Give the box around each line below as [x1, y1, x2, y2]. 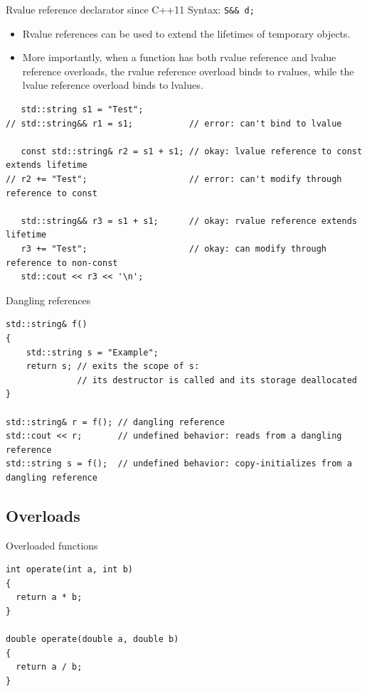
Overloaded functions [6, 537, 98, 552]
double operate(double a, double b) [6, 634, 179, 645]
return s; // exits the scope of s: [26, 361, 200, 372]
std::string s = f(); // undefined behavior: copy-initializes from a [6, 459, 352, 469]
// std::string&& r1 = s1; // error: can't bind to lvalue [6, 118, 342, 129]
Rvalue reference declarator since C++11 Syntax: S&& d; [6, 2, 255, 16]
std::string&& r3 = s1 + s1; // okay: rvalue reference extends [21, 215, 357, 226]
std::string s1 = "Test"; [21, 105, 144, 115]
